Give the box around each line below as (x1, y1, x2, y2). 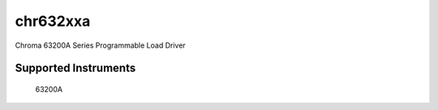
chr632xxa (15, 12, 91, 30)
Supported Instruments (15, 61, 136, 75)
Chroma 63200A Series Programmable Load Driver (15, 40, 186, 50)
